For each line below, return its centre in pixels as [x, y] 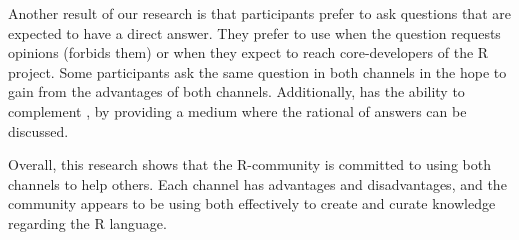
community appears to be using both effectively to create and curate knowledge [252, 203]
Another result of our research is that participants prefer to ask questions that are [259, 13]
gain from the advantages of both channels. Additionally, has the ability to [236, 91]
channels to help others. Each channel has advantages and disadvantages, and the [257, 183]
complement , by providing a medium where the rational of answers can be [237, 110]
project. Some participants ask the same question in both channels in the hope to [257, 71]
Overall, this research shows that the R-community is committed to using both [249, 164]
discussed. [38, 130]
